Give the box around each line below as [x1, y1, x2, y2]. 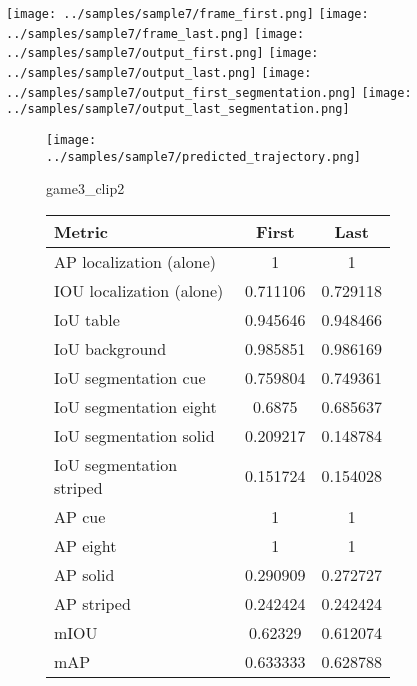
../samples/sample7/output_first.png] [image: [6, 46, 319, 61]
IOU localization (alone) [54, 278, 224, 302]
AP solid [54, 562, 115, 586]
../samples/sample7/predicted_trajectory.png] [46, 149, 361, 164]
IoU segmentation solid [54, 423, 215, 447]
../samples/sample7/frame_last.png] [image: [6, 26, 305, 41]
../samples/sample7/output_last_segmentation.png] [6, 102, 350, 117]
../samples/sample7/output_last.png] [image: [6, 65, 312, 80]
